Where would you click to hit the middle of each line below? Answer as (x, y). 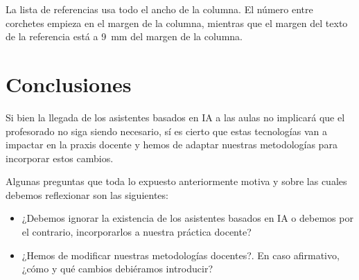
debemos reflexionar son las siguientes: (87, 194)
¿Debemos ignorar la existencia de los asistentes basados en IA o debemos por (187, 218)
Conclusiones (69, 84)
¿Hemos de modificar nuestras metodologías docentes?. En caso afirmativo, (181, 255)
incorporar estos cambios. (60, 158)
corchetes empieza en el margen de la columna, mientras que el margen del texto (177, 23)
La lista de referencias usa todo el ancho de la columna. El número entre (159, 9)
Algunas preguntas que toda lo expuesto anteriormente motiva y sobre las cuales (176, 181)
